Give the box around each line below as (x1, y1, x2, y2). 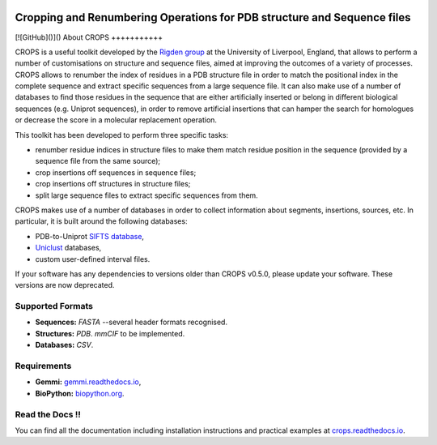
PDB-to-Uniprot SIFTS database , (35, 231, 145, 241)
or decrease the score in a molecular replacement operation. (15, 115, 218, 125)
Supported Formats (15, 301, 93, 312)
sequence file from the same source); (35, 156, 161, 166)
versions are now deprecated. (15, 280, 115, 290)
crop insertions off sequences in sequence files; (35, 167, 197, 178)
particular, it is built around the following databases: (15, 216, 188, 226)
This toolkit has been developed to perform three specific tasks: (15, 130, 229, 139)
